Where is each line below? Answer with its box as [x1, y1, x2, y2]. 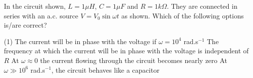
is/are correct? [4, 20, 47, 30]
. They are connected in [166, 1, 237, 11]
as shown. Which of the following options [121, 10, 244, 20]
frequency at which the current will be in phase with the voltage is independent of [4, 46, 249, 56]
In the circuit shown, [4, 1, 66, 11]
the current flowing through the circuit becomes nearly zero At [40, 55, 228, 65]
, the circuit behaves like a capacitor [51, 64, 160, 75]
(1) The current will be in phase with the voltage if [4, 36, 157, 46]
